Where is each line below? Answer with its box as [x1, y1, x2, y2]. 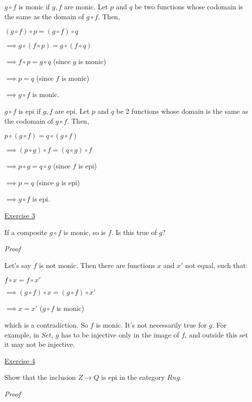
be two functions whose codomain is [134, 1, 243, 11]
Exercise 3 [4, 210, 35, 220]
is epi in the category [101, 372, 165, 382]
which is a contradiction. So [4, 319, 88, 330]
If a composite [4, 227, 47, 237]
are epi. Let [55, 105, 90, 116]
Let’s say [4, 260, 31, 270]
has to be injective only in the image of [61, 329, 179, 339]
